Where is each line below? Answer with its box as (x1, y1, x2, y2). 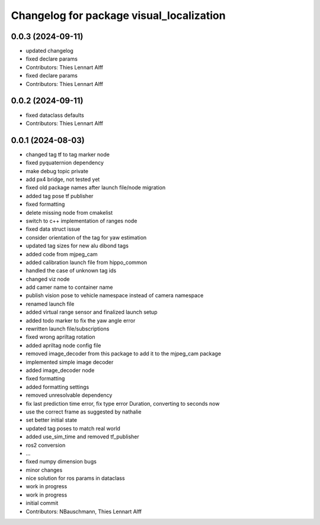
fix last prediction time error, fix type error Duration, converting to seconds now (25, 400, 220, 407)
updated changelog (25, 47, 73, 55)
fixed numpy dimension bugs (25, 458, 97, 465)
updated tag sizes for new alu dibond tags (25, 242, 129, 249)
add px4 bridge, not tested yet (25, 176, 100, 183)
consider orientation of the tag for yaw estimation (25, 234, 147, 241)
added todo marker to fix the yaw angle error (25, 317, 136, 324)
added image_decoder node (25, 367, 95, 374)
